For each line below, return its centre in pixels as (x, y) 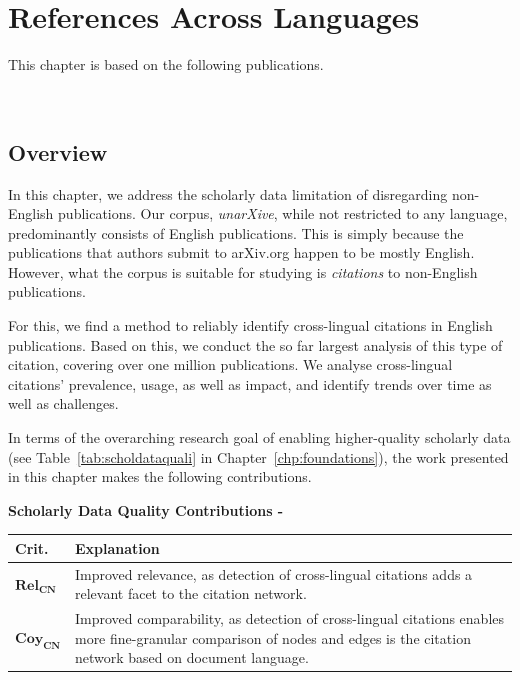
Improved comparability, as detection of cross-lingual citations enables (289, 618)
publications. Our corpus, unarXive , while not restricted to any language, (283, 213)
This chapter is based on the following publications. (166, 64)
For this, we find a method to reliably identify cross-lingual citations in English (250, 325)
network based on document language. (191, 657)
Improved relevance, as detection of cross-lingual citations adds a (273, 573)
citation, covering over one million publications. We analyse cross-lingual (230, 364)
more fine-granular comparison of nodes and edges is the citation (272, 637)
